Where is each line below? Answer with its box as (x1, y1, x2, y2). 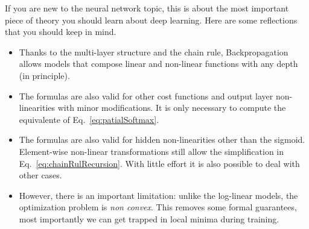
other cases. (19, 169, 62, 181)
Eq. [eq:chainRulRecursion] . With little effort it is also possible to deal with (19, 157, 300, 169)
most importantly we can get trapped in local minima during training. (19, 212, 279, 225)
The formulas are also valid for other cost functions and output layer (19, 89, 273, 102)
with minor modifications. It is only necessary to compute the (57, 101, 286, 114)
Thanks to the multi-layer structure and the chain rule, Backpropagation (19, 45, 288, 58)
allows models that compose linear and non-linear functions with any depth (19, 57, 298, 70)
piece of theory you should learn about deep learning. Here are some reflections (5, 13, 298, 26)
